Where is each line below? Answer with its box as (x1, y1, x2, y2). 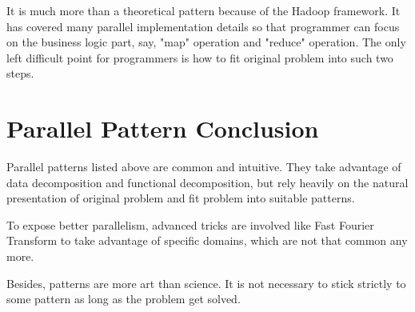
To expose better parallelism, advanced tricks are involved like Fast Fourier (6, 216, 374, 233)
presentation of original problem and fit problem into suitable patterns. (6, 190, 355, 206)
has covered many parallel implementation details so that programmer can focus (6, 18, 400, 34)
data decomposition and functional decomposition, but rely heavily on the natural (6, 174, 409, 190)
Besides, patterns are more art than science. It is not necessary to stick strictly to (6, 274, 406, 291)
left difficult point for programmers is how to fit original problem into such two (6, 49, 393, 66)
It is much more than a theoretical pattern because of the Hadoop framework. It (6, 2, 401, 18)
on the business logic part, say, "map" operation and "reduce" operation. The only (6, 34, 406, 50)
